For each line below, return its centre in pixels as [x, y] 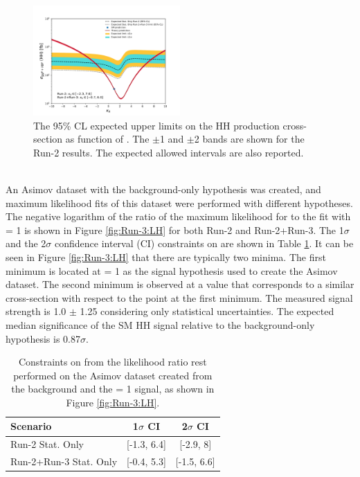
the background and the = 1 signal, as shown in [113, 389]
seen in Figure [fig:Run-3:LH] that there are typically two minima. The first [166, 256]
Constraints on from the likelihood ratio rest [112, 362]
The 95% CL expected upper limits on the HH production [156, 125]
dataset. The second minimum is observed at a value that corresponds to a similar [180, 284]
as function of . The [107, 139]
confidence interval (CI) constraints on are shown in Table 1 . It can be [204, 243]
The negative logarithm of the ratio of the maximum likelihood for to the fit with [178, 216]
